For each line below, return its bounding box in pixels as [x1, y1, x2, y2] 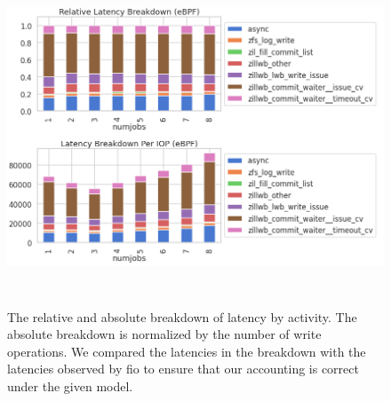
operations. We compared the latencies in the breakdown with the [7, 342, 366, 360]
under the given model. [7, 376, 133, 395]
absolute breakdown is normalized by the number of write [7, 325, 322, 343]
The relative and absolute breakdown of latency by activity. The [7, 307, 357, 326]
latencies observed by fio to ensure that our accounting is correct [7, 359, 359, 378]
